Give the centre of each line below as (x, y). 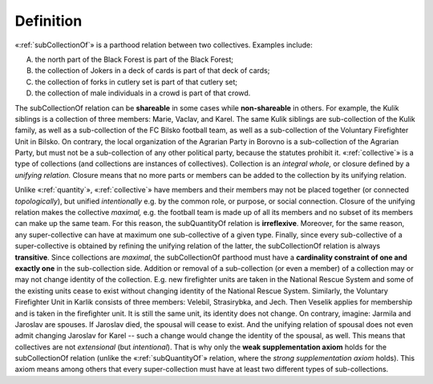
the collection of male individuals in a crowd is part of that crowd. (143, 93)
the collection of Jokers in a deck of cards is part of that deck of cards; (152, 71)
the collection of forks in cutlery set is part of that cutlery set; (136, 82)
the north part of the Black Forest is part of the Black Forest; (134, 59)
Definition (49, 21)
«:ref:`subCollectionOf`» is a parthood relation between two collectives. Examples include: (164, 45)
